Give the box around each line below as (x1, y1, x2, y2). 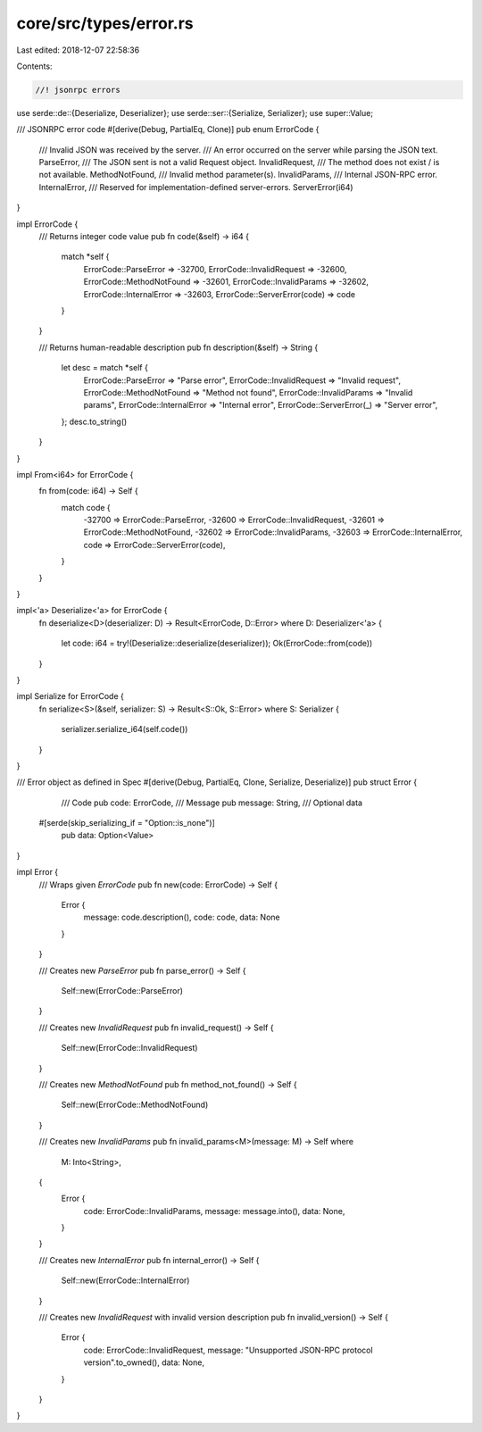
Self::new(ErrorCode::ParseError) (61, 986, 183, 995)
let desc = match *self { (61, 362, 149, 373)
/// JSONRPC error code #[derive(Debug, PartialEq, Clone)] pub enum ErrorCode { (16, 124, 320, 135)
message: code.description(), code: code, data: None (83, 912, 280, 923)
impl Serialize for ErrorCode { (16, 691, 125, 702)
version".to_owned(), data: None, (83, 1357, 205, 1368)
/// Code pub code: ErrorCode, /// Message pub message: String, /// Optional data (61, 797, 363, 808)
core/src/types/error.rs (16, 13, 194, 33)
